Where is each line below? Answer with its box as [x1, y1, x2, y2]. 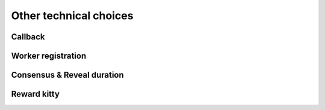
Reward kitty [11, 89, 60, 99]
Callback [11, 32, 45, 42]
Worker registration [11, 51, 87, 61]
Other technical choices [11, 9, 134, 22]
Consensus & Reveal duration [11, 70, 125, 80]
